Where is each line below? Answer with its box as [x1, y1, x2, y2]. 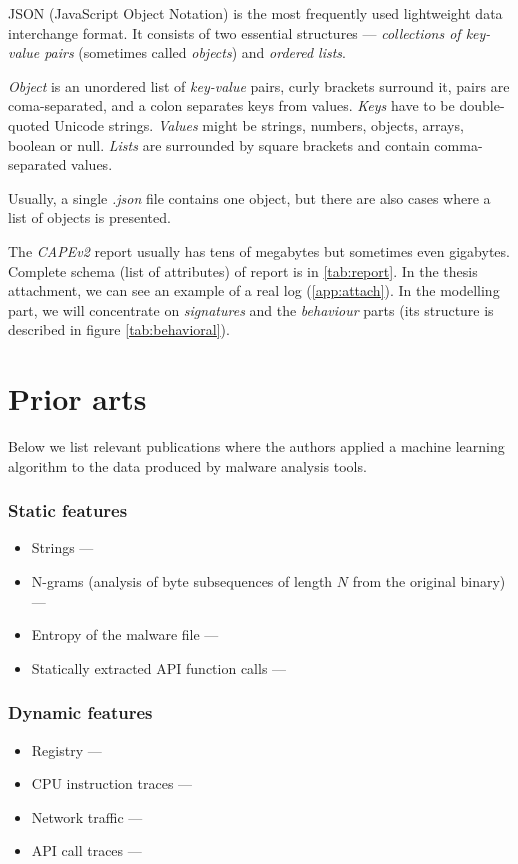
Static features [8, 498, 128, 523]
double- [459, 95, 505, 116]
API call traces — [31, 840, 142, 861]
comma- [434, 134, 483, 155]
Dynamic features [8, 700, 153, 725]
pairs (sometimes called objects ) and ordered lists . [44, 42, 346, 63]
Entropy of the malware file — [31, 624, 219, 645]
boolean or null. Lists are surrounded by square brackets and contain [8, 134, 430, 155]
